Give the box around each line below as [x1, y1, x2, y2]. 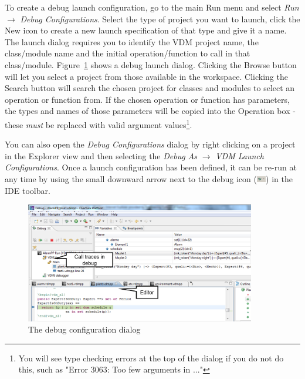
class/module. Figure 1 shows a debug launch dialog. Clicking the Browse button [5, 58, 297, 71]
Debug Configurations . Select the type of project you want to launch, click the [20, 12, 300, 25]
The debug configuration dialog [28, 323, 141, 336]
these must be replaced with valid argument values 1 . [5, 116, 192, 130]
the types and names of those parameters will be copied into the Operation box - [5, 105, 296, 117]
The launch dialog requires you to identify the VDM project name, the [5, 35, 259, 48]
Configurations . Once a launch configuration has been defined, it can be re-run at [5, 161, 297, 173]
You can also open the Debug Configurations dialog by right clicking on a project [5, 138, 296, 150]
